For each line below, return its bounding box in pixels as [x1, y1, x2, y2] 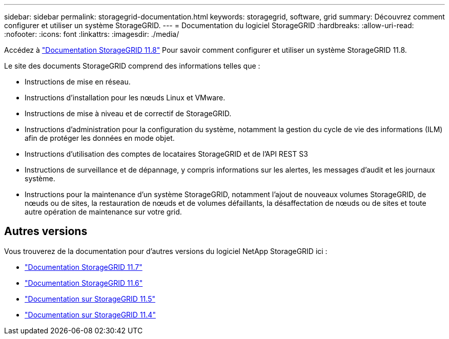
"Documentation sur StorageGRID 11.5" [25, 294, 155, 303]
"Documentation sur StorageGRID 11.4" [25, 310, 156, 319]
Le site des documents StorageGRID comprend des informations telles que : [4, 61, 260, 70]
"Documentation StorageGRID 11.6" [25, 278, 143, 287]
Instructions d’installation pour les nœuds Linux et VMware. [25, 93, 226, 102]
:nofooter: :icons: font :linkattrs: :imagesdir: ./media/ [4, 30, 179, 38]
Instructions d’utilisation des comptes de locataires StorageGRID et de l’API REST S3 [25, 150, 308, 158]
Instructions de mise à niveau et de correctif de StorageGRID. [25, 109, 232, 118]
